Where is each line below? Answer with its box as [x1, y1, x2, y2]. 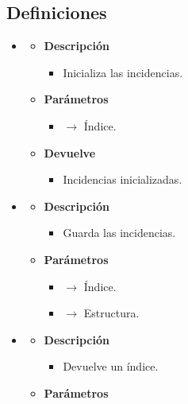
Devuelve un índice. [63, 358, 159, 375]
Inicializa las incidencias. [63, 64, 183, 80]
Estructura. [83, 305, 140, 321]
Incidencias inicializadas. [63, 171, 182, 188]
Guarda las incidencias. [63, 224, 176, 241]
